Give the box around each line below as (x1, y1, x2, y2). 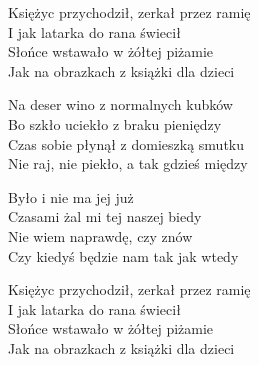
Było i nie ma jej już (8, 186, 134, 207)
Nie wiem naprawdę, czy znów (8, 225, 193, 246)
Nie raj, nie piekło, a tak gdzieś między (8, 153, 248, 174)
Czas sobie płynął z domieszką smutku (8, 133, 245, 154)
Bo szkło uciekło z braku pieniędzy (8, 113, 222, 134)
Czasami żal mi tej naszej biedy (8, 206, 202, 227)
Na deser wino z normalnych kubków (8, 94, 233, 115)
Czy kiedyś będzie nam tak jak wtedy (8, 245, 239, 266)
